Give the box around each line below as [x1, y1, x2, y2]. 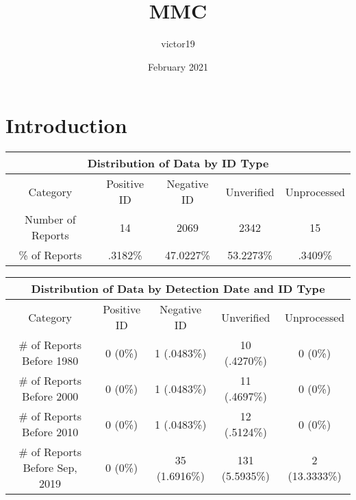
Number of [25, 211, 76, 228]
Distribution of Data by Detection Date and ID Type [31, 281, 325, 297]
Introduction [5, 111, 127, 139]
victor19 [161, 36, 195, 51]
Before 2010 [22, 424, 79, 440]
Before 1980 [22, 353, 79, 369]
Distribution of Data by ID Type [87, 155, 269, 171]
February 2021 [148, 59, 208, 73]
